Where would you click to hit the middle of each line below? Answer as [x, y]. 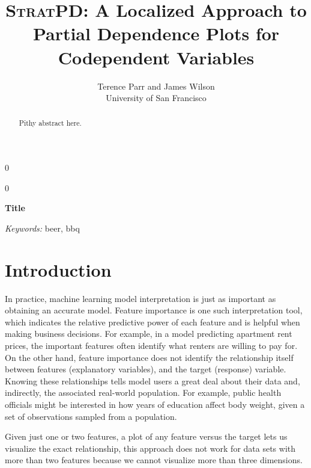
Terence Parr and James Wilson [156, 86]
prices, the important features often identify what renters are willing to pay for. [151, 346]
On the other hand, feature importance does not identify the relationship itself [149, 357]
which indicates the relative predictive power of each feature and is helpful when [152, 322]
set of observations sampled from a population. [91, 416]
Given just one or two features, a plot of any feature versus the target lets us [146, 436]
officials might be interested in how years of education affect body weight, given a [155, 404]
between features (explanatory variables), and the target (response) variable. [146, 369]
